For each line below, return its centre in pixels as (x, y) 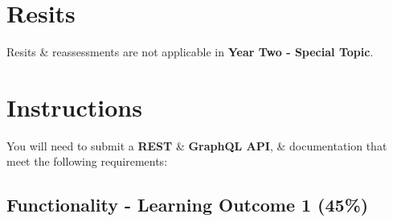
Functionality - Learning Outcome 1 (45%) (188, 205)
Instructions (74, 107)
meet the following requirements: (87, 161)
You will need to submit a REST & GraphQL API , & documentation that (197, 145)
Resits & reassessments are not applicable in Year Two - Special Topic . (190, 52)
